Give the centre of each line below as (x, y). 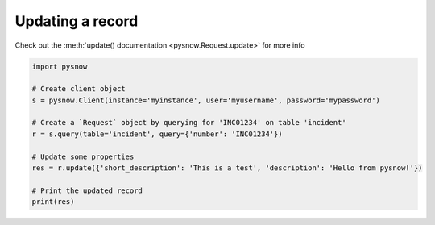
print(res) (53, 202)
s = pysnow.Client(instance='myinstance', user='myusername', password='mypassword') (206, 100)
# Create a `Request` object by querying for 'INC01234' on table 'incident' (189, 123)
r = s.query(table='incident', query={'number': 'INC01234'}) (157, 134)
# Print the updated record (87, 190)
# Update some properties (83, 156)
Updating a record (77, 21)
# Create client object (79, 89)
